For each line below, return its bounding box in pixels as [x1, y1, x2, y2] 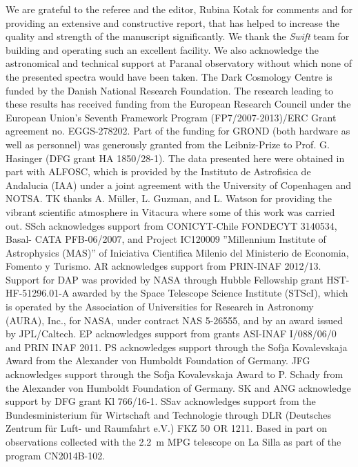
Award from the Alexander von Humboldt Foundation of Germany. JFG [6, 353, 310, 368]
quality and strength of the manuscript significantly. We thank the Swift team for [6, 29, 350, 43]
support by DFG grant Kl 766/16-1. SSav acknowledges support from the [6, 394, 316, 408]
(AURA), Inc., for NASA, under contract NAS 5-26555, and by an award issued [6, 312, 343, 327]
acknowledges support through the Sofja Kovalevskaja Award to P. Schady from [6, 367, 344, 381]
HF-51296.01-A [6, 286, 70, 300]
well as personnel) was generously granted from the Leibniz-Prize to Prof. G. [6, 137, 330, 151]
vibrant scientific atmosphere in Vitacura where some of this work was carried [6, 204, 335, 219]
